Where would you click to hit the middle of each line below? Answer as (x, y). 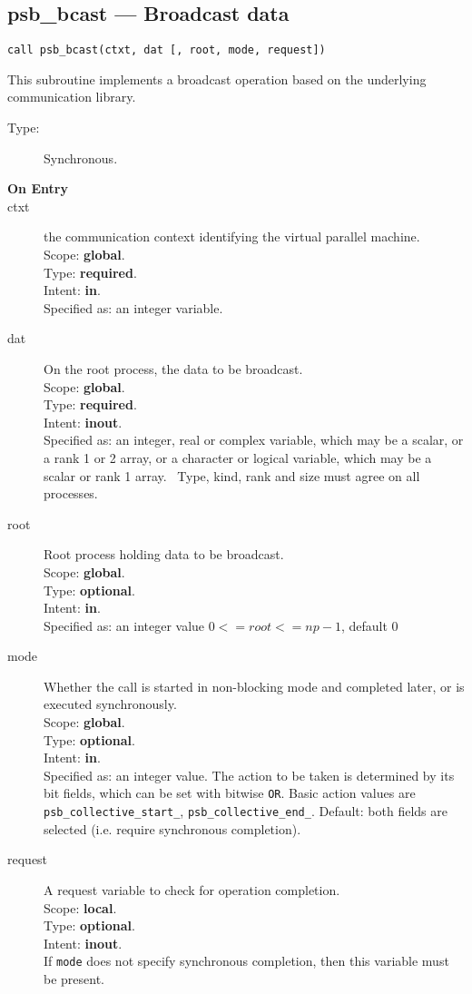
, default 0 (369, 625)
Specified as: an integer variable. (133, 307)
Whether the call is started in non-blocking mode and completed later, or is (254, 686)
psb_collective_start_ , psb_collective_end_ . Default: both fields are (246, 811)
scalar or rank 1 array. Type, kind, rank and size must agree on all (232, 475)
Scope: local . (80, 907)
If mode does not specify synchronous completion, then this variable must (246, 961)
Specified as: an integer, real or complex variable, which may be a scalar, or (254, 440)
